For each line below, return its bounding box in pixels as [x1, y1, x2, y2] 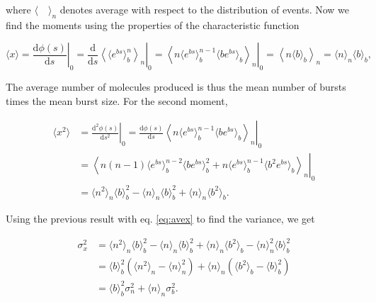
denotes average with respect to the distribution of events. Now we [59, 2, 350, 16]
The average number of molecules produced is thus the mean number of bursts [6, 79, 346, 94]
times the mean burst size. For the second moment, [6, 93, 228, 108]
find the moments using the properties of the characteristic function [6, 17, 300, 32]
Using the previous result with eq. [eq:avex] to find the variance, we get [6, 211, 315, 226]
